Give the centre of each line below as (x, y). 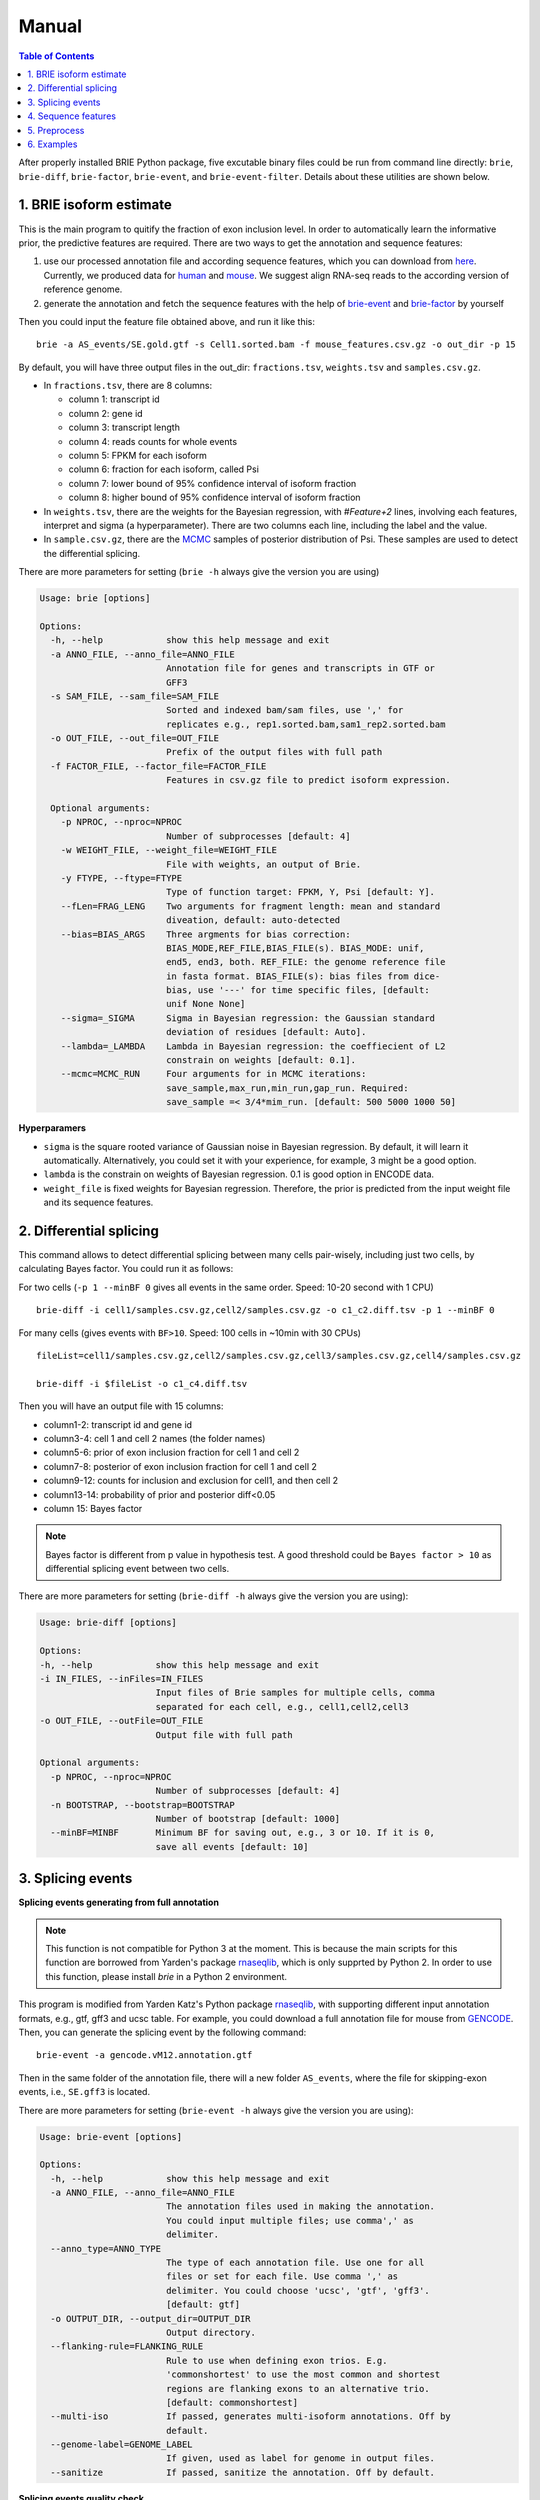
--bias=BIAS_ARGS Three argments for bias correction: (205, 934)
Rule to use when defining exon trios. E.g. (276, 2360)
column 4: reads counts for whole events (153, 441)
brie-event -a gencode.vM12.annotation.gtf (144, 2055)
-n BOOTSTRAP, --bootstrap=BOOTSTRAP (142, 1804)
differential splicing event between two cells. (137, 1569)
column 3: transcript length (124, 427)
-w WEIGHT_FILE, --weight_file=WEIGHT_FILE (168, 850)
